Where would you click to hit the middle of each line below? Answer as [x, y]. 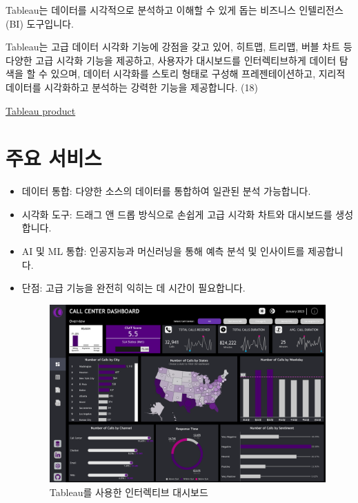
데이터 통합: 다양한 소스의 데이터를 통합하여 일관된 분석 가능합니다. [166, 191]
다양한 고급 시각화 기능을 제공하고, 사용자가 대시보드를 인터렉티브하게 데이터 [171, 60]
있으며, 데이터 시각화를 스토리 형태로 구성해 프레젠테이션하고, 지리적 [198, 74]
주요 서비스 [54, 158]
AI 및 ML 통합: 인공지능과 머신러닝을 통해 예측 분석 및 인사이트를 [163, 251]
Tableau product [41, 110]
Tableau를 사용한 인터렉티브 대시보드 [129, 492]
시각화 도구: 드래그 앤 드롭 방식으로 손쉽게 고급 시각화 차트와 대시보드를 [177, 214]
